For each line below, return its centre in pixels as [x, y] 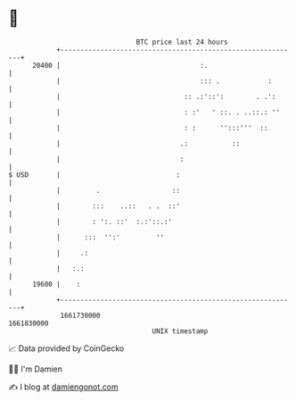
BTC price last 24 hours [182, 42]
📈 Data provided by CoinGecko [66, 348]
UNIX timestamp [180, 331]
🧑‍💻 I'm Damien [36, 369]
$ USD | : [94, 175]
